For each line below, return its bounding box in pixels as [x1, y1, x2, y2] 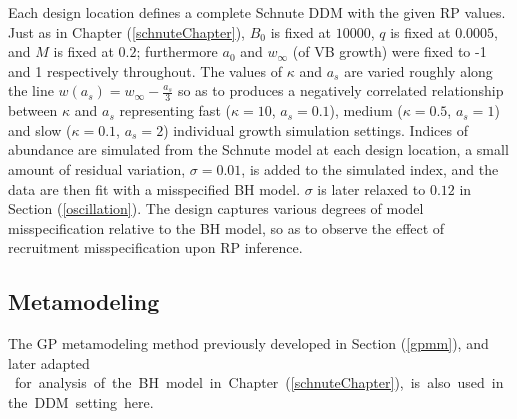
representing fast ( [119, 100, 231, 121]
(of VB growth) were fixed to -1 [292, 41, 487, 62]
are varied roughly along [344, 60, 493, 81]
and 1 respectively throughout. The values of [8, 60, 283, 81]
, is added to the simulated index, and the [241, 158, 499, 179]
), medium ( [329, 100, 403, 121]
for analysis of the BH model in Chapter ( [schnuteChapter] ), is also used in [14, 372, 504, 393]
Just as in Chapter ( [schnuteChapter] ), [8, 21, 245, 42]
